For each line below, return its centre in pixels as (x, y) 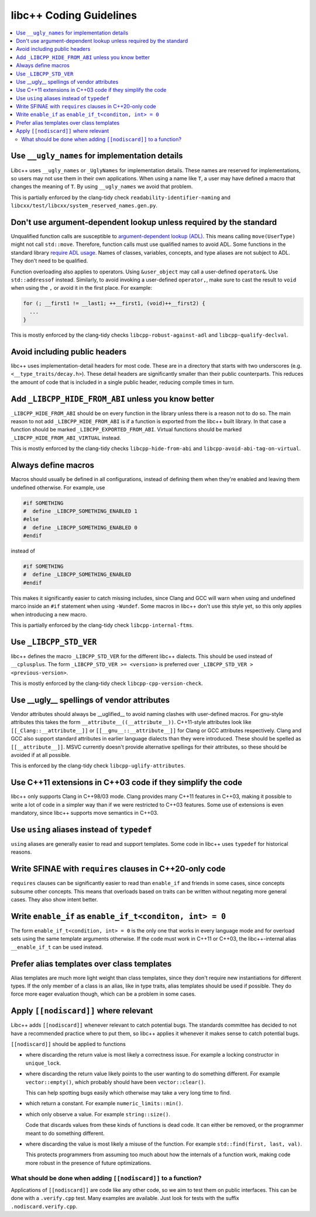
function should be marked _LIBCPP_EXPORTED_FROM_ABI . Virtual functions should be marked (126, 430)
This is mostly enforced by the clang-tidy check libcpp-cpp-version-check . (107, 683)
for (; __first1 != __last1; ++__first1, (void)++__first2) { (114, 304)
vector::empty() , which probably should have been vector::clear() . (116, 1082)
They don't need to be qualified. (49, 261)
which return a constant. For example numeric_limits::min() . (104, 1103)
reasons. (21, 852)
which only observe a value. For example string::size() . (98, 1114)
